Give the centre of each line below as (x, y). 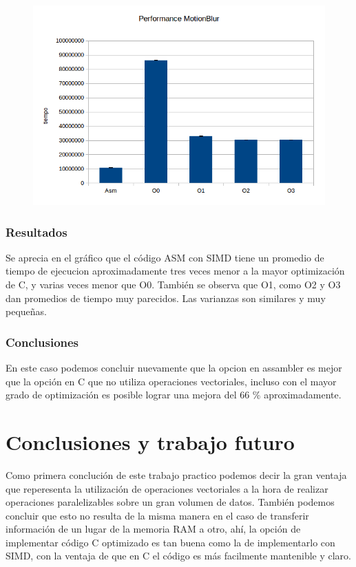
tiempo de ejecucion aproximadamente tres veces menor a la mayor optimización (175, 271)
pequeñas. (26, 311)
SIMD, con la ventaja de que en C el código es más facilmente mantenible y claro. (178, 556)
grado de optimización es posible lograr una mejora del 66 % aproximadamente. (174, 395)
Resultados (36, 232)
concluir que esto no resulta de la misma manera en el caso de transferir (157, 515)
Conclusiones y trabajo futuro (150, 441)
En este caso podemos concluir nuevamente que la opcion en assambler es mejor (174, 367)
